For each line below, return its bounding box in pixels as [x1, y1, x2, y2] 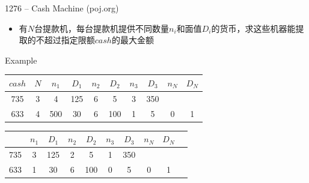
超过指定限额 [44, 34, 95, 46]
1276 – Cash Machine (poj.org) [5, 2, 119, 14]
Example [5, 53, 37, 66]
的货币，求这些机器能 [211, 22, 296, 34]
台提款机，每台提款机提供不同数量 [34, 22, 170, 34]
